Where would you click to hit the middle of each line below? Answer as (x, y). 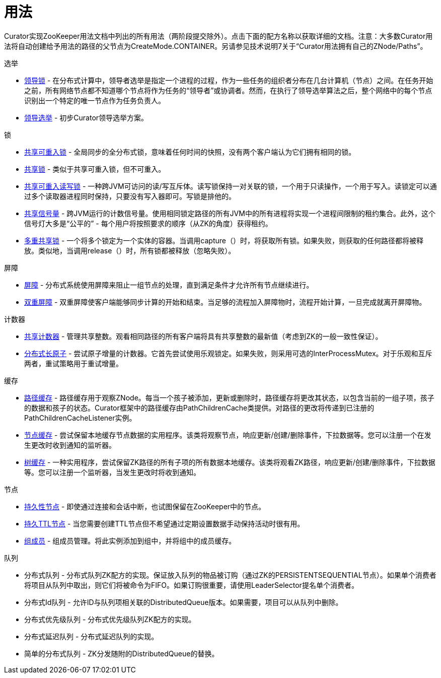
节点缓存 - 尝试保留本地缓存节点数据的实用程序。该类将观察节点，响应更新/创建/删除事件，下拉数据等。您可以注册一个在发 (228, 435)
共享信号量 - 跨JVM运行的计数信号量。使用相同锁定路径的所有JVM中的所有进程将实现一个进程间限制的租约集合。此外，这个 (230, 213)
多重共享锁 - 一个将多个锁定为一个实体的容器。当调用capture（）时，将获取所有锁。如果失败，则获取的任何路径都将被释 (224, 240)
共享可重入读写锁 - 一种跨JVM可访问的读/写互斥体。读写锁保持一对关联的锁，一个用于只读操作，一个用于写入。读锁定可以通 (231, 186)
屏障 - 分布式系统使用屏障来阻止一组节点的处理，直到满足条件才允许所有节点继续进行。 (169, 285)
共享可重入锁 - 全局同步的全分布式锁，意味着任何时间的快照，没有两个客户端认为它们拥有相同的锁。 (190, 152)
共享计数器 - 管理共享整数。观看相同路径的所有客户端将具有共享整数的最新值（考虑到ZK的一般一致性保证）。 (203, 336)
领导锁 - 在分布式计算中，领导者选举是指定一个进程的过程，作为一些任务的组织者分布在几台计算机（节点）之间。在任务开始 (229, 80)
